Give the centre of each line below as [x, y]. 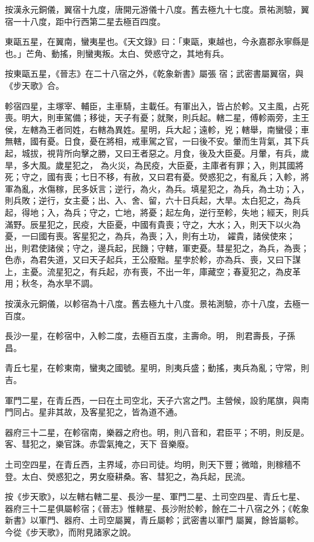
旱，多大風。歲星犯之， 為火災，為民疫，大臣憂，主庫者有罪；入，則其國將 [154, 165]
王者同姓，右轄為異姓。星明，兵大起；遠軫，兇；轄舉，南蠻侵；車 [178, 129]
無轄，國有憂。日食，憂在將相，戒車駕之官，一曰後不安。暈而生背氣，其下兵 [157, 141]
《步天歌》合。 [34, 85]
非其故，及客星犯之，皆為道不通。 [114, 412]
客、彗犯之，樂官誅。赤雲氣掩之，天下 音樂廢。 [99, 444]
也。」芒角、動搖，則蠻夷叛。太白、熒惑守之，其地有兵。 [117, 53]
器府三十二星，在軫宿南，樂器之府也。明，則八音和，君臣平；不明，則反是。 [157, 432]
